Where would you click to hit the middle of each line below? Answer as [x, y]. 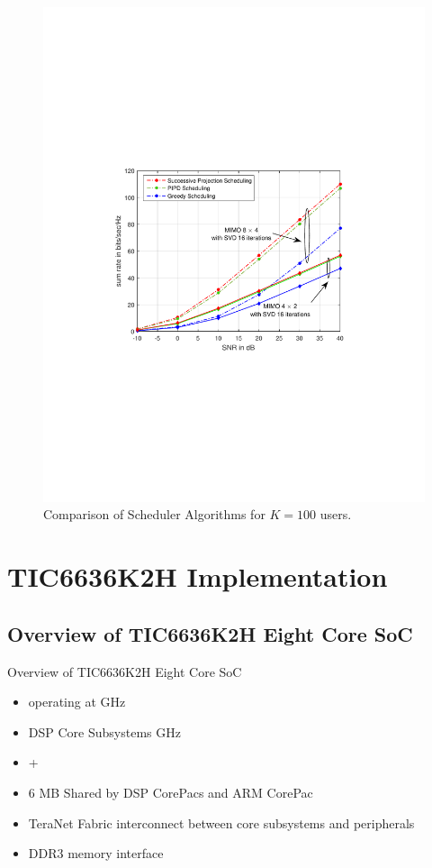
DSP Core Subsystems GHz [104, 731]
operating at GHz [77, 702]
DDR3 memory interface [96, 853]
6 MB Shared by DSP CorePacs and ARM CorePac [171, 793]
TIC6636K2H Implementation [198, 576]
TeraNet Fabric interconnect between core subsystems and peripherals [221, 822]
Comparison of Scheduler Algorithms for [154, 514]
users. [336, 514]
